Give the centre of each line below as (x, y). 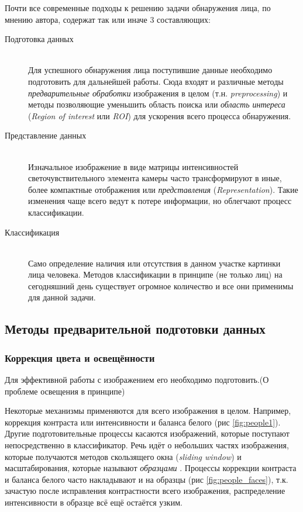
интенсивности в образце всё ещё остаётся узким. (94, 502)
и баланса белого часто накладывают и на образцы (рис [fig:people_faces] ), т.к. (147, 479)
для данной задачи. (62, 297)
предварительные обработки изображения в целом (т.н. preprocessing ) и (158, 93)
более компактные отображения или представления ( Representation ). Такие (163, 189)
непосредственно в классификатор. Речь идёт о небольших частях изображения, (147, 445)
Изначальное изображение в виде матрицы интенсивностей (133, 166)
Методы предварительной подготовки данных (135, 329)
